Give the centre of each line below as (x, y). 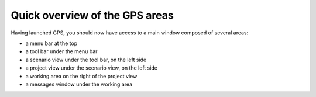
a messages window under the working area (79, 84)
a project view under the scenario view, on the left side (92, 68)
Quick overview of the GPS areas (92, 15)
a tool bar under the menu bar (61, 51)
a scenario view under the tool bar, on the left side (86, 60)
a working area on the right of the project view (81, 76)
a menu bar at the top (51, 43)
